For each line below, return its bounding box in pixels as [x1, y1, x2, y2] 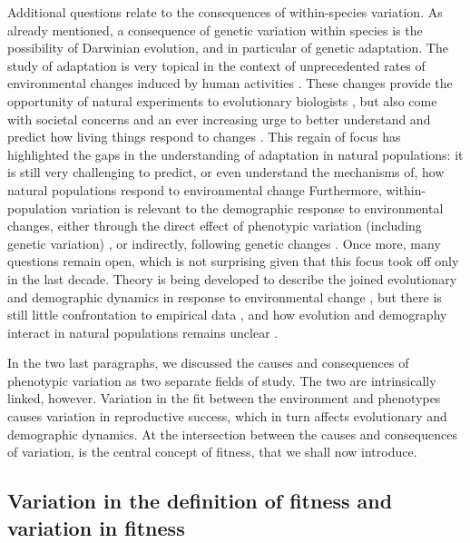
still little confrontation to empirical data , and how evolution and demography [7, 305, 447, 324]
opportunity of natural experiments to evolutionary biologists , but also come [7, 91, 437, 110]
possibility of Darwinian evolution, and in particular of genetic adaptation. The [7, 38, 448, 57]
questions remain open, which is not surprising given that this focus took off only [7, 252, 459, 271]
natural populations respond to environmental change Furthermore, [7, 180, 382, 199]
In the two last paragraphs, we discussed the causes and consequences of [7, 353, 409, 372]
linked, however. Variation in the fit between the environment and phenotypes [7, 389, 441, 408]
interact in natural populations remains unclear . [7, 322, 279, 341]
